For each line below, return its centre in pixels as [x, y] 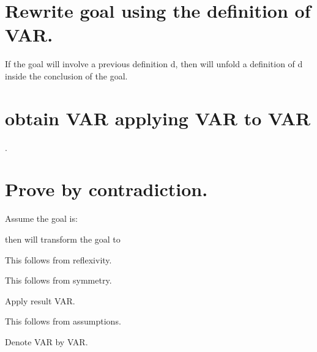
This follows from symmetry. [58, 280]
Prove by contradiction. [106, 189]
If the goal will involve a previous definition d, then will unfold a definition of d [154, 64]
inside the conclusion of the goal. [66, 75]
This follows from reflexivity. [58, 259]
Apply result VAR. [40, 300]
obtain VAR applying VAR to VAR [158, 118]
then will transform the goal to [63, 239]
